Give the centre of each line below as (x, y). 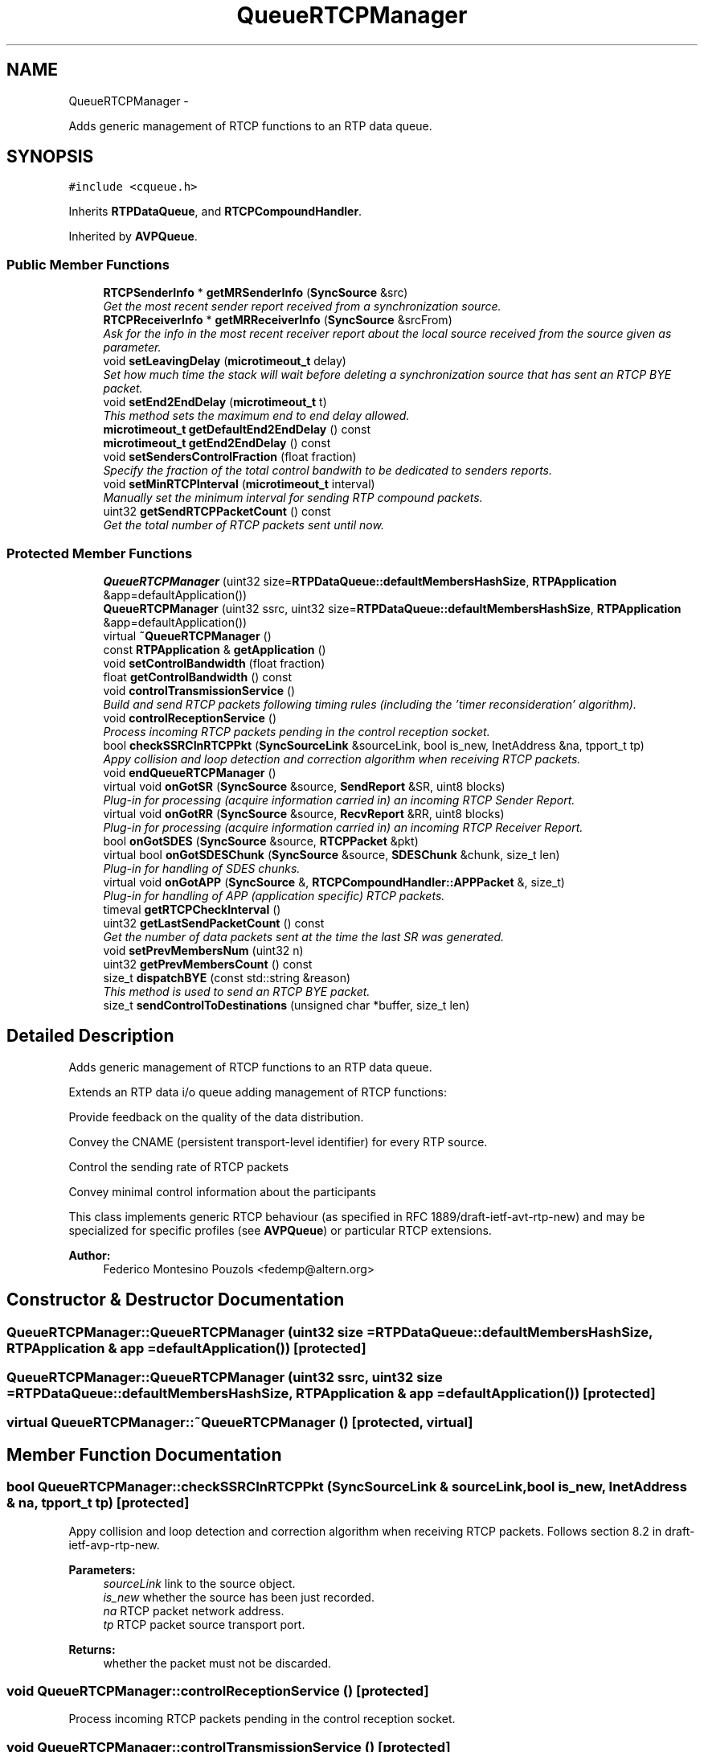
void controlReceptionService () (190, 718)
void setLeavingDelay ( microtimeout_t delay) (225, 361)
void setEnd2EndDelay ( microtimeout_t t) (215, 402)
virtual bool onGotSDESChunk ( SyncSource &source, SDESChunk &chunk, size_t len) (332, 854)
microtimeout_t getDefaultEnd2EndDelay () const (237, 430)
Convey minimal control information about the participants (222, 1191)
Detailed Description (90, 1036)
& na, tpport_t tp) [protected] (98, 1503)
